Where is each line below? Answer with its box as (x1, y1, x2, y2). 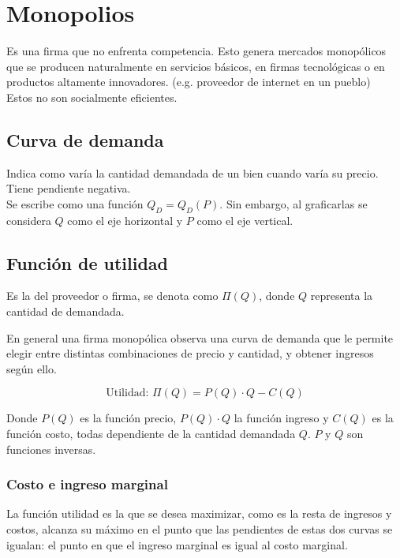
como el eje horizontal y (67, 212, 183, 228)
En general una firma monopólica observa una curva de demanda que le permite (6, 329, 394, 346)
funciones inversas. (6, 440, 96, 457)
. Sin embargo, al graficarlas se (219, 195, 368, 212)
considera (6, 212, 51, 228)
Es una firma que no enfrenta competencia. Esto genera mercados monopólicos (6, 43, 387, 59)
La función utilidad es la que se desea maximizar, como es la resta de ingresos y (6, 505, 392, 522)
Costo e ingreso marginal (6, 474, 168, 494)
